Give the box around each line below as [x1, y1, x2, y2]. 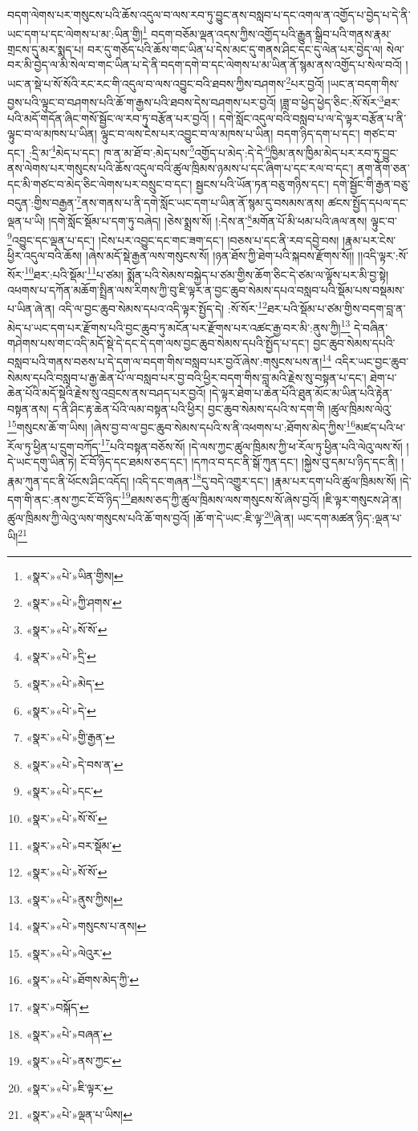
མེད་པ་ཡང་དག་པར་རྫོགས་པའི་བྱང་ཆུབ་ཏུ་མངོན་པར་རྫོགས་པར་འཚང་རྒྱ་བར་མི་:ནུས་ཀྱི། [7, 319, 341, 336]
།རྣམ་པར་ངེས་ [342, 231, 396, 248]
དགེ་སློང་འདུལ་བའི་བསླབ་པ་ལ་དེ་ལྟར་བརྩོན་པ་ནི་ [219, 109, 407, 126]
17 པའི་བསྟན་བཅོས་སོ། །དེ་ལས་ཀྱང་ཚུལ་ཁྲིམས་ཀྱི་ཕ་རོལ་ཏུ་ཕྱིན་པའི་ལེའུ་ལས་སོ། [100, 435, 403, 454]
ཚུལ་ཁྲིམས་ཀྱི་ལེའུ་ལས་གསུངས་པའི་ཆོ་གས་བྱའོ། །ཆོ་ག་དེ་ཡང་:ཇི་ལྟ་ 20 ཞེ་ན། [7, 507, 294, 526]
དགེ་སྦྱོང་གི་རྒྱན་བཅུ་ [332, 175, 411, 192]
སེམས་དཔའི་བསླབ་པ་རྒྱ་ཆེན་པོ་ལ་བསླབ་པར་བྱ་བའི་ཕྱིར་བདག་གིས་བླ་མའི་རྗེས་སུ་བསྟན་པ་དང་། [7, 368, 367, 385]
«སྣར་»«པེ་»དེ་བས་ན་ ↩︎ [26, 755, 124, 772]
